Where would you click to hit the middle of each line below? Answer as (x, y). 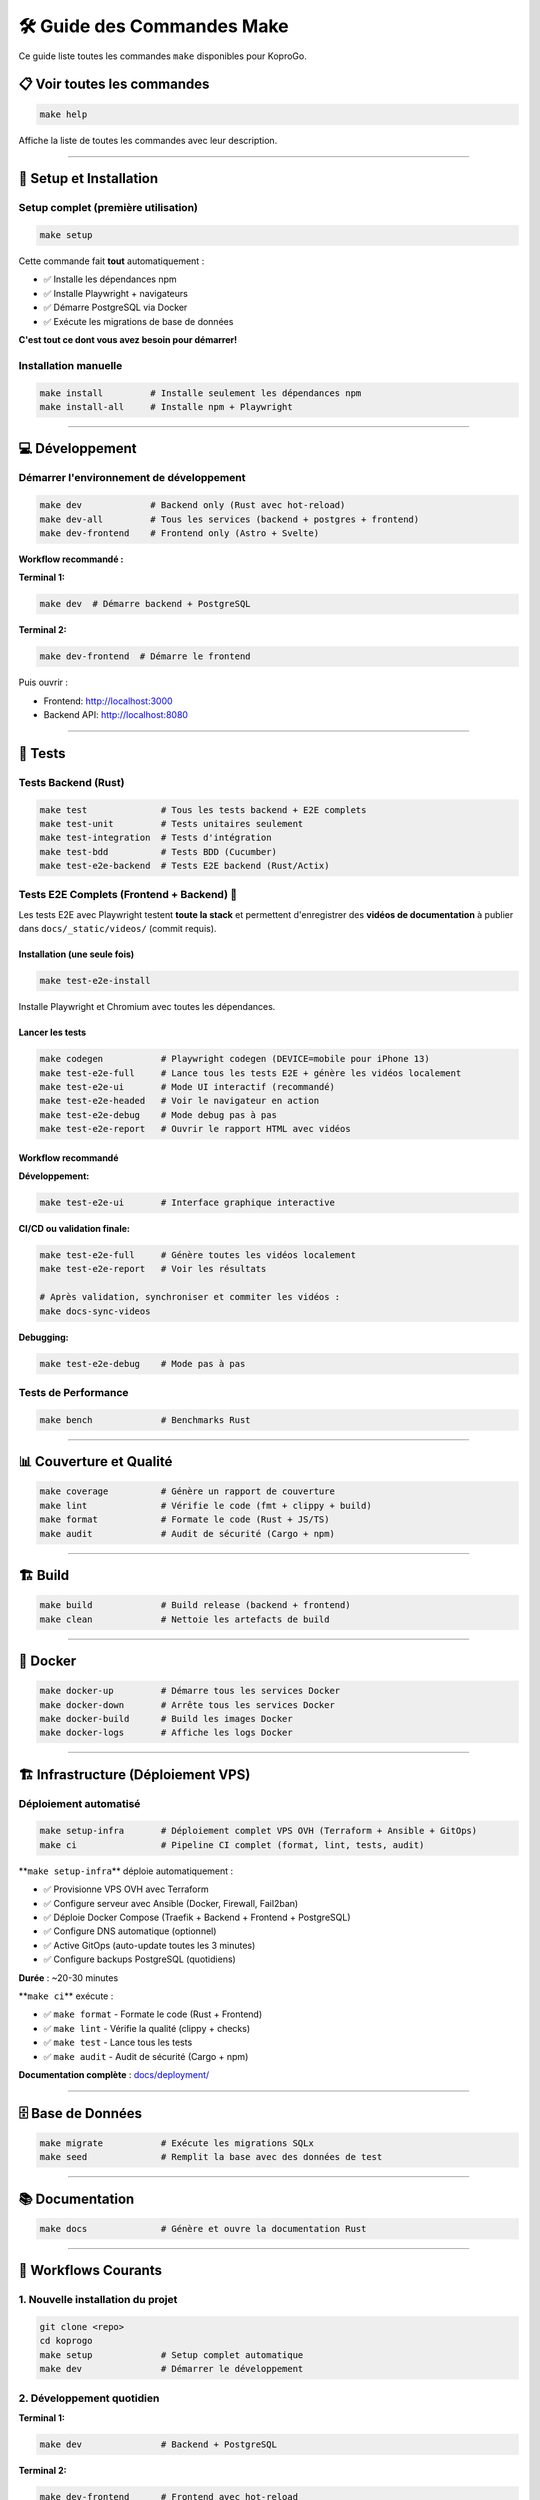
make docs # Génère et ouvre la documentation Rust (203, 2228)
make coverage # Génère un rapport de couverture (187, 1491)
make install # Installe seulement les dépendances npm (200, 393)
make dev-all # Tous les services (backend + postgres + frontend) (229, 519)
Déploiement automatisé (79, 1803)
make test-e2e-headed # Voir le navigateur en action (179, 1101)
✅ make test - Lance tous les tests (118, 2042)
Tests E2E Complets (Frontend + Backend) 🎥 (128, 895)
